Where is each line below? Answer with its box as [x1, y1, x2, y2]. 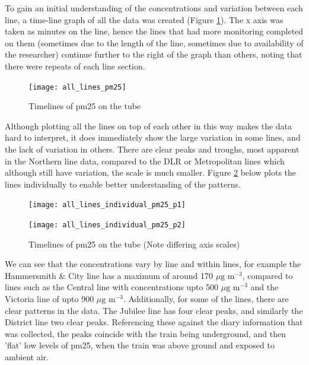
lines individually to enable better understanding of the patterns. [5, 177, 241, 190]
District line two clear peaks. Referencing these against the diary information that [5, 316, 303, 328]
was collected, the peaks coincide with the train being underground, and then [5, 327, 286, 339]
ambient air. [5, 351, 49, 363]
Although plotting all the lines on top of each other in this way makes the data [5, 119, 292, 132]
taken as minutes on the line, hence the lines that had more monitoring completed [5, 25, 304, 37]
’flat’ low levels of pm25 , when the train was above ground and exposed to [5, 339, 275, 351]
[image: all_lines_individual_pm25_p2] [28, 221, 186, 230]
